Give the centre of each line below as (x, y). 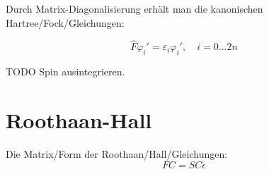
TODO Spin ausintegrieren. (65, 72)
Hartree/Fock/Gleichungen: (65, 22)
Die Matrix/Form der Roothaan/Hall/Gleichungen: (117, 153)
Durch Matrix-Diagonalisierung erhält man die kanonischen (134, 8)
